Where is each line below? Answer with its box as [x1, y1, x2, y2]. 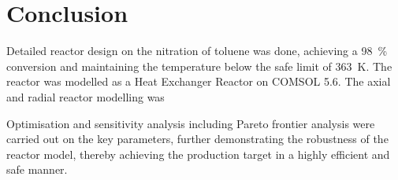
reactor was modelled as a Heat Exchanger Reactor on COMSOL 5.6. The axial [6, 73, 391, 90]
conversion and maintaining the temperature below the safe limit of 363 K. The [6, 57, 392, 74]
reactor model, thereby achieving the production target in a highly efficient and [6, 145, 390, 162]
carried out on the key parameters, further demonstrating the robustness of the [6, 130, 389, 147]
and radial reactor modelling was [6, 88, 165, 105]
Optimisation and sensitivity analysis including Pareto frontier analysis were [6, 115, 375, 131]
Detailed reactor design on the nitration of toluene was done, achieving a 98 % [6, 42, 388, 59]
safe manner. [6, 161, 68, 178]
